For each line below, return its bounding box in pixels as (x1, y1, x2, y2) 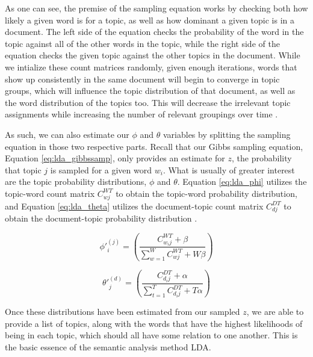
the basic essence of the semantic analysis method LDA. (5, 340, 211, 353)
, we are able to (246, 305, 304, 318)
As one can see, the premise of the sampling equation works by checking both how (5, 2, 308, 14)
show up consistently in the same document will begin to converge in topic (5, 72, 280, 85)
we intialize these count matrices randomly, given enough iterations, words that (5, 60, 297, 73)
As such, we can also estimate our (5, 128, 129, 140)
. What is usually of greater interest (163, 163, 295, 176)
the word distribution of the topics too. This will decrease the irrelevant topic (5, 96, 291, 108)
